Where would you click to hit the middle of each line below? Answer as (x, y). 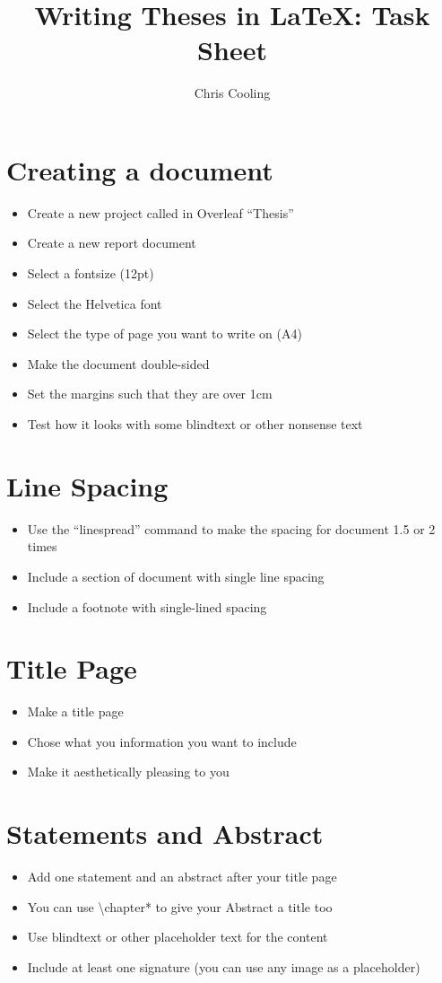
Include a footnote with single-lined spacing (147, 606)
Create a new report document (112, 243)
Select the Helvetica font (95, 303)
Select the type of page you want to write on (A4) (165, 334)
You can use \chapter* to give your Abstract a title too (180, 906)
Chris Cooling (232, 93)
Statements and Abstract (165, 834)
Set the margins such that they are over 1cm (150, 394)
